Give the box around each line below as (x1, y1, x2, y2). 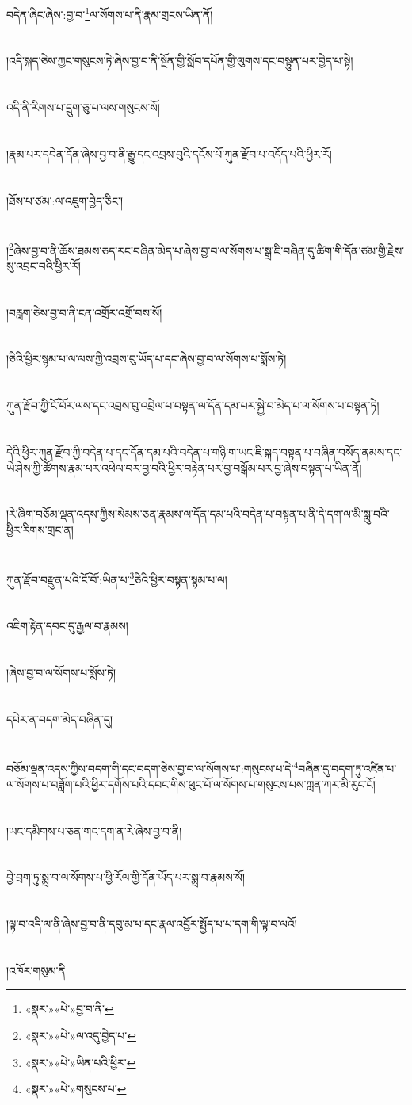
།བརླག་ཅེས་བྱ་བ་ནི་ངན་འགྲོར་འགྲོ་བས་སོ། (6, 304, 162, 320)
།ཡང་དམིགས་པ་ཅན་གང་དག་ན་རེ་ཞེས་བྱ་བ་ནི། (6, 822, 182, 839)
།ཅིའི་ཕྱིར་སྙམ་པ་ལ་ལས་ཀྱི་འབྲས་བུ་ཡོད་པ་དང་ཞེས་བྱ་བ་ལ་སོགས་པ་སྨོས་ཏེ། (6, 350, 287, 367)
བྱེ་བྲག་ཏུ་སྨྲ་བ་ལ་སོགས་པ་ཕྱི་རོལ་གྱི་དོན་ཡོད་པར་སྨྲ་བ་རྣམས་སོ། (6, 869, 246, 885)
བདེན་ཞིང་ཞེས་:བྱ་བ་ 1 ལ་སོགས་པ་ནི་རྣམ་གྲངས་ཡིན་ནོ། (6, 4, 213, 22)
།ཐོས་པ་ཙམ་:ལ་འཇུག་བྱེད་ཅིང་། (6, 192, 124, 208)
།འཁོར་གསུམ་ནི (6, 962, 66, 978)
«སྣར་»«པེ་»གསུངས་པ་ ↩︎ (25, 1080, 127, 1097)
